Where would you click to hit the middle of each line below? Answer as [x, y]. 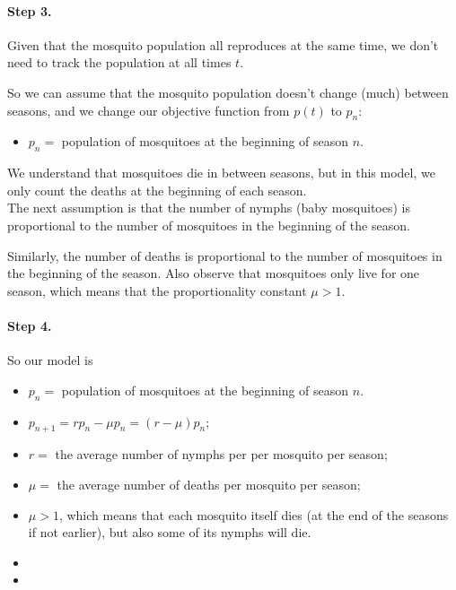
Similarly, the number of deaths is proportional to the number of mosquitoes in [225, 255]
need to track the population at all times [119, 62]
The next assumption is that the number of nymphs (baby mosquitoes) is [209, 208]
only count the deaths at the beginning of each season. [157, 190]
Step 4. [30, 325]
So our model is [50, 360]
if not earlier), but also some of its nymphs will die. [170, 532]
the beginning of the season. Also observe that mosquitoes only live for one [214, 273]
